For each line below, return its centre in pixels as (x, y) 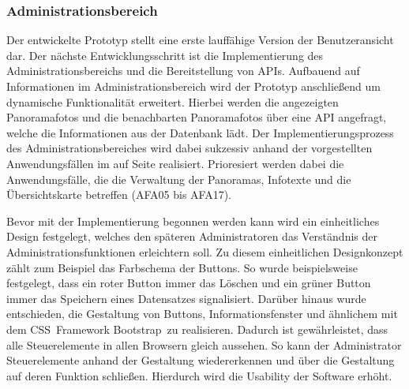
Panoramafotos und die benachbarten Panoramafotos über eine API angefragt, (197, 117)
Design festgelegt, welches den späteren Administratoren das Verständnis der (192, 236)
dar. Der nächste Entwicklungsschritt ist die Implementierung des (165, 55)
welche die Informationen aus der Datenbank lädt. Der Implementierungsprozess (200, 132)
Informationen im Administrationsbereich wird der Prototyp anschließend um (193, 86)
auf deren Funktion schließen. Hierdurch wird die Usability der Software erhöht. (199, 375)
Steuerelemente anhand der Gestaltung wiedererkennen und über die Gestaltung (201, 360)
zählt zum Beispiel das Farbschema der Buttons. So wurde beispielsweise (182, 267)
